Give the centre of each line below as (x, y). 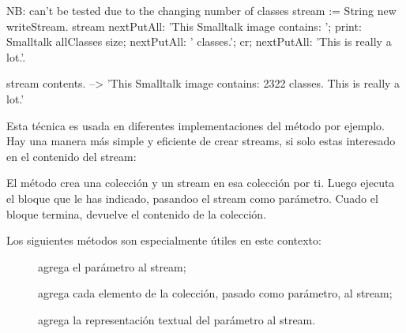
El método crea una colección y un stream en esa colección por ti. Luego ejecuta (201, 183)
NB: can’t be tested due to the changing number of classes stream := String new (201, 10)
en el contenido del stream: (71, 156)
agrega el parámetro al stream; (112, 266)
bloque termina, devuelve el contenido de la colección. (137, 213)
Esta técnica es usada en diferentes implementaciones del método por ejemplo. (195, 125)
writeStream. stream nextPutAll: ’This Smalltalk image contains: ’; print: (184, 26)
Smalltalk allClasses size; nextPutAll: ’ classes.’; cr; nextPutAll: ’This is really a (199, 41)
